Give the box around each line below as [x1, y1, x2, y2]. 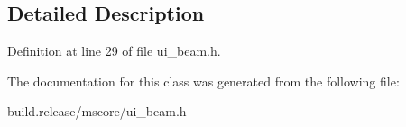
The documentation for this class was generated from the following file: [7, 71, 400, 90]
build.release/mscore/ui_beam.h [7, 102, 187, 121]
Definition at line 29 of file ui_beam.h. [7, 41, 221, 60]
